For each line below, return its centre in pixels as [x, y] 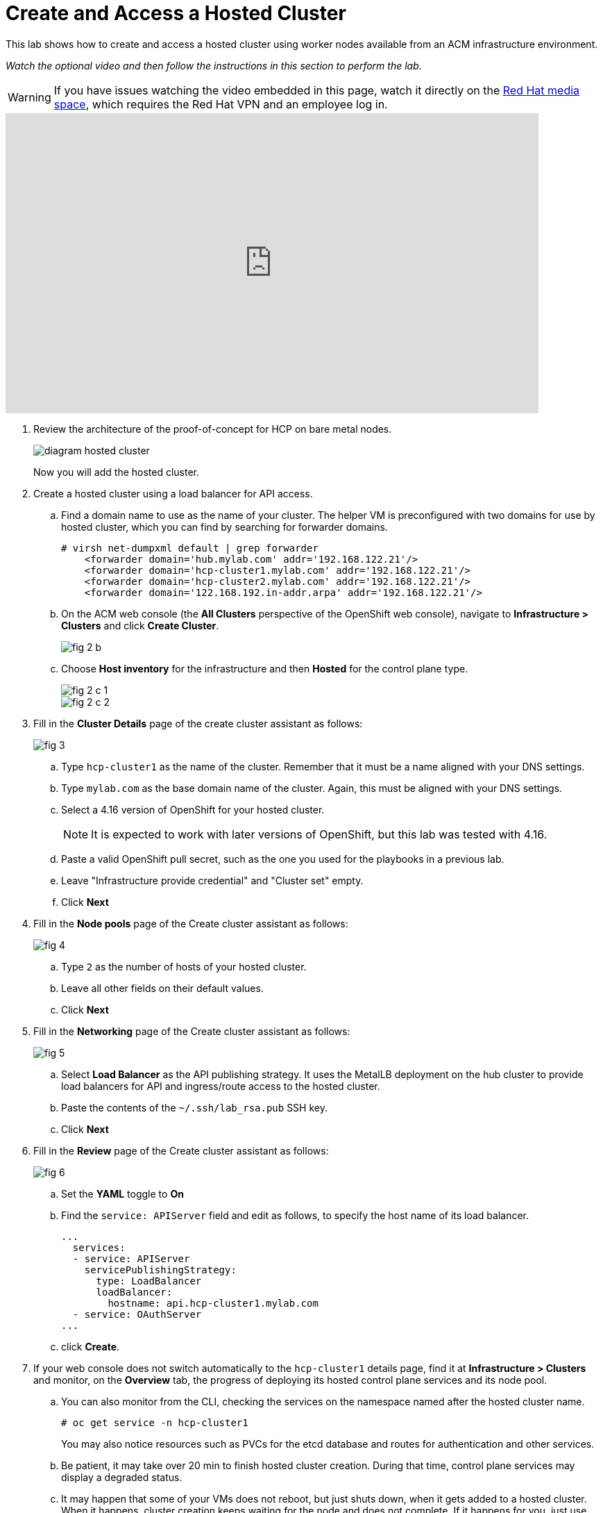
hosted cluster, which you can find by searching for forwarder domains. [224, 527]
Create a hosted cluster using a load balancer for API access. [173, 493]
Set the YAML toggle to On [122, 1193]
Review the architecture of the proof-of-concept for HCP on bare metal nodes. [213, 429]
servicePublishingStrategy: [160, 1270]
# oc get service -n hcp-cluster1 [155, 1422]
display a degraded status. [122, 1477]
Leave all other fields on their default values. [162, 988]
